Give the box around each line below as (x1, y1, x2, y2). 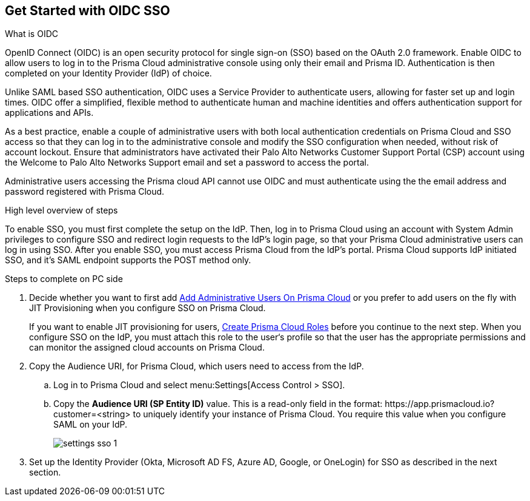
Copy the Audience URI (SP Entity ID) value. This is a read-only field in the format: (53, 398, 383, 409)
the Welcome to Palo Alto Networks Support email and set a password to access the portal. (5, 157, 369, 168)
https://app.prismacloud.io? (385, 398, 495, 409)
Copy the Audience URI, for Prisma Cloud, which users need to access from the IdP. (29, 361, 364, 372)
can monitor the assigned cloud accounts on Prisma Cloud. (29, 342, 265, 353)
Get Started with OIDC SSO (5, 3, 170, 18)
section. (29, 467, 61, 478)
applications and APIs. (5, 107, 94, 118)
